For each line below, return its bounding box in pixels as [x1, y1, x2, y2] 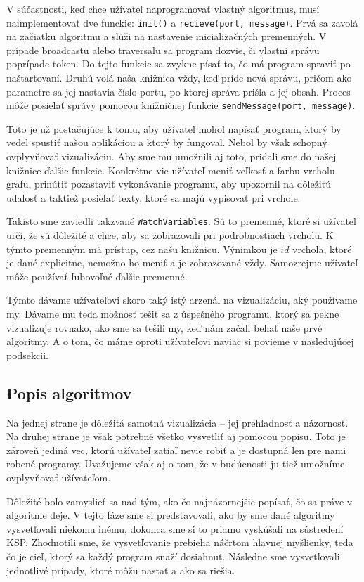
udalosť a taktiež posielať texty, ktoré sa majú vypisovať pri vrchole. [6, 190, 301, 205]
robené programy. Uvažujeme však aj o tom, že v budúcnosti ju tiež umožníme [6, 456, 345, 471]
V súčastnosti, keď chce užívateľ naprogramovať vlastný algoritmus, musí [6, 1, 320, 15]
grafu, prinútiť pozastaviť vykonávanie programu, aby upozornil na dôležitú [6, 176, 331, 191]
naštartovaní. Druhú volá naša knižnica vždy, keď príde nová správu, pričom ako [6, 70, 352, 85]
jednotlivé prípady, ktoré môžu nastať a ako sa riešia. [6, 562, 235, 577]
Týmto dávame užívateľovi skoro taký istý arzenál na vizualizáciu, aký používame [6, 292, 358, 307]
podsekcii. [6, 347, 48, 362]
